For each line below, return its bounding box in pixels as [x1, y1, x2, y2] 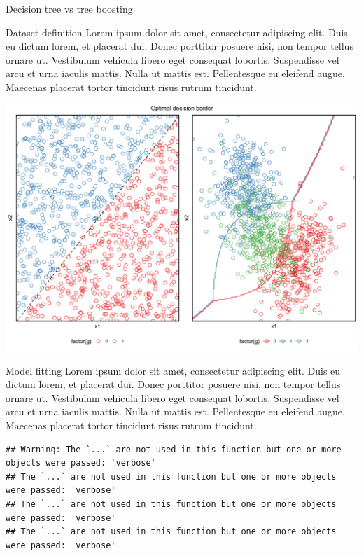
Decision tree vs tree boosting [6, 1, 133, 15]
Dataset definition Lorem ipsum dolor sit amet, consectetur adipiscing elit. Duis [6, 25, 348, 39]
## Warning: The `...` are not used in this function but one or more [6, 444, 342, 454]
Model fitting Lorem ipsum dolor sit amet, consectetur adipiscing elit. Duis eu [6, 363, 341, 377]
